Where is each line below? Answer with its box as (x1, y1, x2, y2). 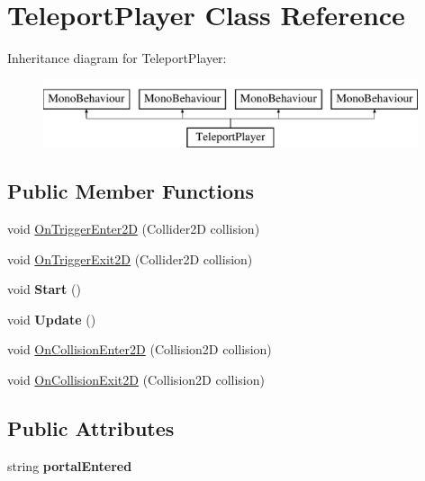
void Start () (7, 280, 81, 298)
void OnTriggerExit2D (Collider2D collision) (7, 249, 253, 268)
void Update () (7, 309, 96, 328)
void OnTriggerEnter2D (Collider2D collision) (7, 219, 260, 238)
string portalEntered (7, 456, 132, 475)
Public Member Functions (7, 177, 254, 205)
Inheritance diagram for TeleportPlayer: (7, 49, 227, 67)
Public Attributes (7, 414, 175, 442)
